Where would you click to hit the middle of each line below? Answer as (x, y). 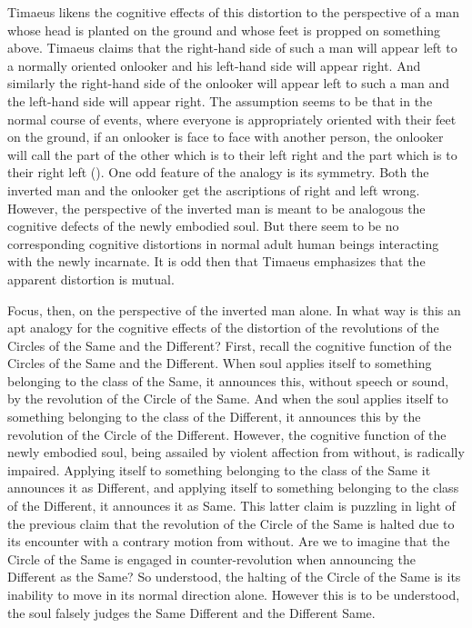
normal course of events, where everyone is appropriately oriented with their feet (232, 119)
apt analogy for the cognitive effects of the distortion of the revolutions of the (223, 328)
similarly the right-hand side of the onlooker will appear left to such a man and (229, 83)
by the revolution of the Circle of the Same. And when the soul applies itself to (228, 399)
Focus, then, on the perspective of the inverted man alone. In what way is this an (234, 309)
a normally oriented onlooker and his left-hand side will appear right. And (214, 65)
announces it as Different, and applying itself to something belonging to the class (233, 488)
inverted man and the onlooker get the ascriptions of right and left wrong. (214, 189)
